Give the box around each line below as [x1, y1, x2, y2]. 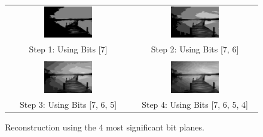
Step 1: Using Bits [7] [29, 43, 108, 55]
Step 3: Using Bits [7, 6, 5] [19, 98, 117, 110]
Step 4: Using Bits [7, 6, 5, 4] [142, 98, 248, 110]
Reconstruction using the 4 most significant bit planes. [5, 121, 204, 133]
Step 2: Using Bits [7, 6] [151, 43, 239, 55]
